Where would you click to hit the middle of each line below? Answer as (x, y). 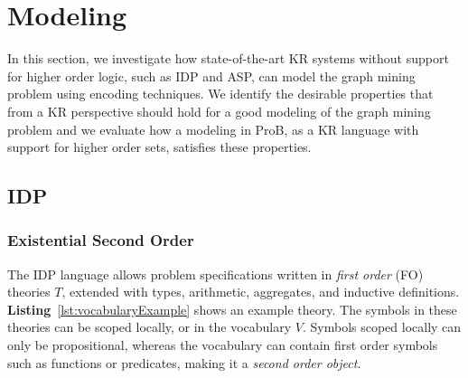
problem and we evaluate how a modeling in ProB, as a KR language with (213, 129)
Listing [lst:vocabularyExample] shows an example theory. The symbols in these (232, 309)
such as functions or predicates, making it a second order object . (184, 362)
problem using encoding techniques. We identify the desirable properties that (220, 94)
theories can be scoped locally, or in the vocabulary (150, 327)
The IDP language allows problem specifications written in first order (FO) (215, 274)
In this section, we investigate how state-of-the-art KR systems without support (228, 58)
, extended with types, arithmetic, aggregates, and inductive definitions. (261, 292)
